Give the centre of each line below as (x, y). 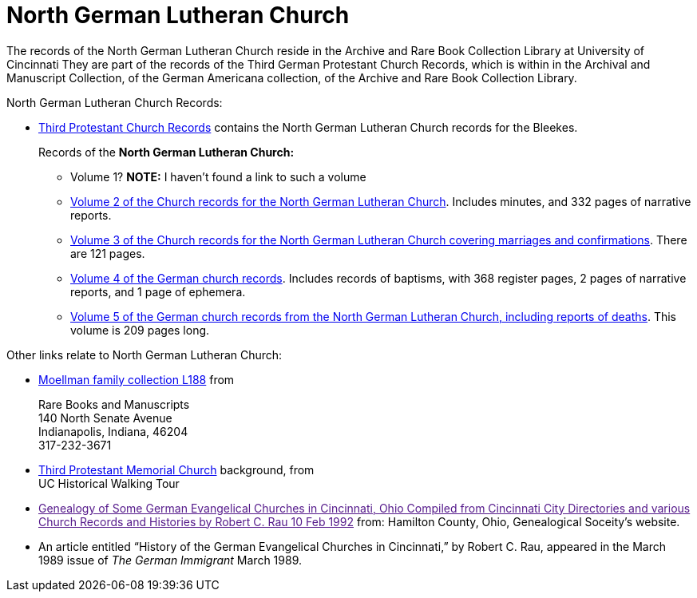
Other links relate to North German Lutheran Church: (145, 354)
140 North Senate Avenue (105, 418)
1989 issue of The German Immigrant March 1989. (170, 560)
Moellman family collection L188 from (137, 379)
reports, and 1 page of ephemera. (158, 291)
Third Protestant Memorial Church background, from (176, 469)
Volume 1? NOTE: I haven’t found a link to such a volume (218, 176)
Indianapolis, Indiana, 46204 (113, 431)
